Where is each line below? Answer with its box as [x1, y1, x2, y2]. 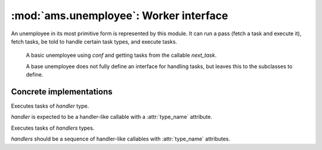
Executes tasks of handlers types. [11, 124, 95, 131]
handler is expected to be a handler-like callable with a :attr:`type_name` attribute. [11, 114, 213, 121]
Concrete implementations [11, 87, 113, 97]
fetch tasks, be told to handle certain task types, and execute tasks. [11, 38, 178, 45]
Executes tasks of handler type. [11, 102, 89, 110]
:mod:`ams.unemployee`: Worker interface [11, 9, 228, 22]
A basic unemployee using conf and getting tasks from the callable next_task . [26, 51, 217, 59]
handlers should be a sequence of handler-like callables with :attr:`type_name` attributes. [11, 135, 231, 143]
